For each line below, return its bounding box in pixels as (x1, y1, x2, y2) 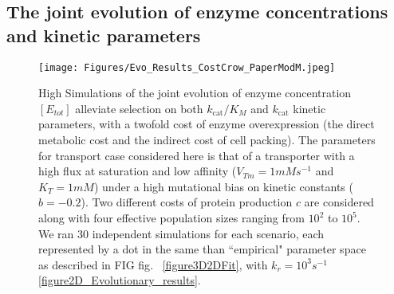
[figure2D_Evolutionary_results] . (38, 272, 201, 288)
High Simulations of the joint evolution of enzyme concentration (38, 84, 352, 101)
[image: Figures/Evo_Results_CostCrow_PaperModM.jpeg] (38, 61, 336, 73)
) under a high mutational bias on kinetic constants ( (93, 178, 353, 194)
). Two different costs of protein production (81, 194, 293, 210)
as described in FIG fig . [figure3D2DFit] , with (38, 256, 268, 272)
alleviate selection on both (75, 100, 203, 116)
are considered (304, 194, 374, 210)
